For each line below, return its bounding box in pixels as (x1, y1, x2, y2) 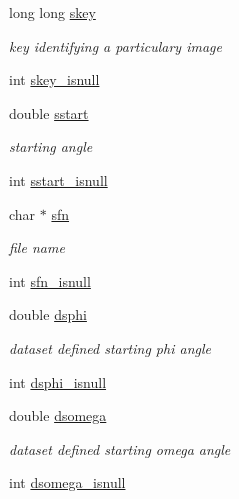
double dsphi (9, 304, 87, 325)
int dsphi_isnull (9, 371, 107, 392)
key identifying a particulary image (9, 35, 222, 56)
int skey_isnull (9, 69, 100, 90)
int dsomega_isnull (9, 472, 126, 493)
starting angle (9, 136, 93, 157)
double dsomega (9, 405, 107, 426)
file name (9, 237, 65, 258)
